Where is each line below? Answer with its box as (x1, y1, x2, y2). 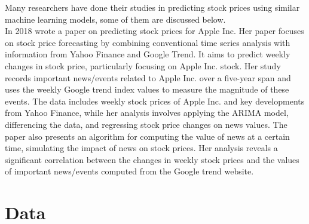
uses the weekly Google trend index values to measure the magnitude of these (5, 83, 289, 96)
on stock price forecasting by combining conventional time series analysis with (5, 36, 290, 48)
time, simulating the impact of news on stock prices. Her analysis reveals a (5, 142, 278, 154)
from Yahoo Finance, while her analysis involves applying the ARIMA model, (5, 106, 289, 119)
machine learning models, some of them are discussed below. (5, 13, 226, 25)
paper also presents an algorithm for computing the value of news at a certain (5, 130, 290, 142)
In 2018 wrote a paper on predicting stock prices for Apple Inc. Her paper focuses (5, 24, 304, 37)
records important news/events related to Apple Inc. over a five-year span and (5, 71, 291, 84)
